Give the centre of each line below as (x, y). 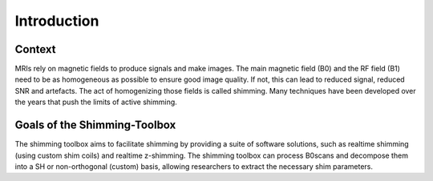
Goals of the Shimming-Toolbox (95, 125)
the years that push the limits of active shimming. (96, 102)
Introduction (57, 21)
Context (35, 49)
